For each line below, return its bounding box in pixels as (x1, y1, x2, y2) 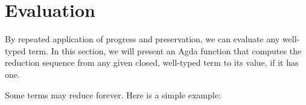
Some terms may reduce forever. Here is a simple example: (5, 88, 221, 101)
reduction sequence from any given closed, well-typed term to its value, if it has (5, 56, 299, 69)
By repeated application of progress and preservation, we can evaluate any (5, 33, 280, 45)
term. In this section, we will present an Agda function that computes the (28, 44, 302, 57)
